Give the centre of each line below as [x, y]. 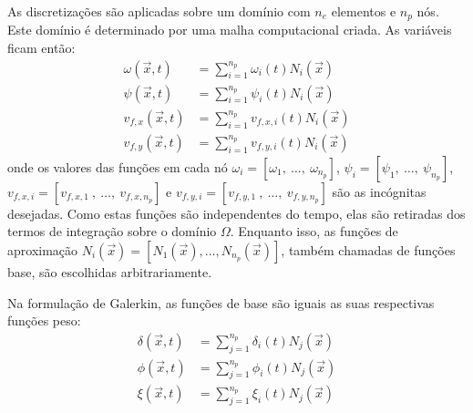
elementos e [364, 11]
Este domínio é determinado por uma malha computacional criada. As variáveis [230, 30]
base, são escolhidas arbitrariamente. [110, 271]
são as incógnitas [379, 191]
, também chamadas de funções [368, 249]
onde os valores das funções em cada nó [118, 166]
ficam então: [41, 48]
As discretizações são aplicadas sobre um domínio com [159, 11]
